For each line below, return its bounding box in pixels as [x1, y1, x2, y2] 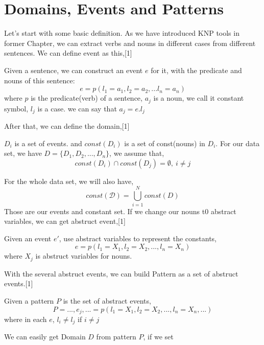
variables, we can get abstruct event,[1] [4, 216, 126, 226]
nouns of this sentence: [4, 75, 75, 85]
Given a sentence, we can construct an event [4, 64, 143, 75]
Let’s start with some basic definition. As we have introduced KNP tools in [4, 28, 239, 38]
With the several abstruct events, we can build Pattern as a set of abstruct [4, 268, 238, 279]
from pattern [96, 331, 136, 342]
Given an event [4, 233, 52, 243]
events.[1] [4, 278, 33, 289]
